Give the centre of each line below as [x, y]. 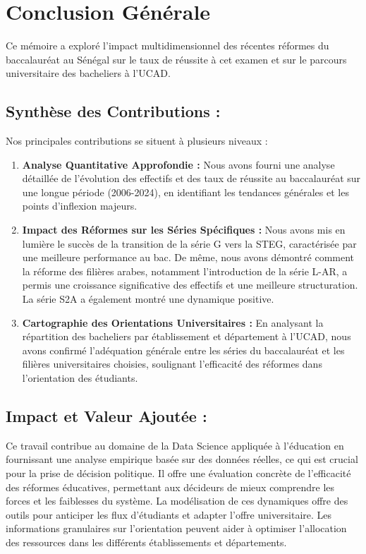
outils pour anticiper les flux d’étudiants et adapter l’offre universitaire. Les [169, 514]
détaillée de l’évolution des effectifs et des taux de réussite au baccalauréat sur [191, 178]
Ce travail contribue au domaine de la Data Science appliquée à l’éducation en [175, 445]
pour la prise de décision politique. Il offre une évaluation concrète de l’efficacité [178, 473]
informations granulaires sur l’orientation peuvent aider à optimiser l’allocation [176, 528]
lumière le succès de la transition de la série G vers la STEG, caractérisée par [189, 243]
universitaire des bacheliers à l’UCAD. [88, 73]
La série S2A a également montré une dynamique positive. [148, 299]
